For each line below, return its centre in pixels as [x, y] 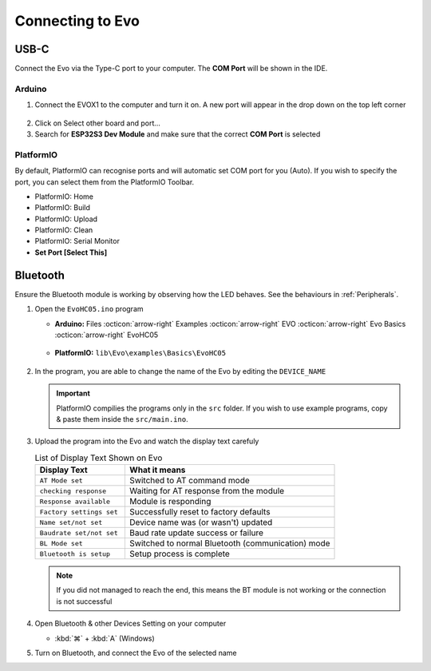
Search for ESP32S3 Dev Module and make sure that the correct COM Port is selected [178, 134]
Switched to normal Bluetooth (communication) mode [229, 543]
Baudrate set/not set [79, 532]
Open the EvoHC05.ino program [89, 309]
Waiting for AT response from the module [207, 491]
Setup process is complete [180, 554]
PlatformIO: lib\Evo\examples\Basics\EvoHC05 [140, 353]
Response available [75, 501]
